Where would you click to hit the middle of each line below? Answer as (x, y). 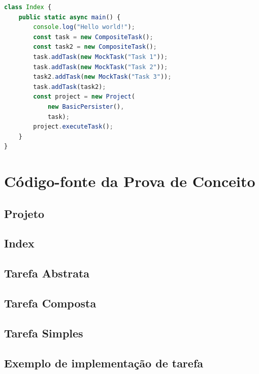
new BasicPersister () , (86, 106)
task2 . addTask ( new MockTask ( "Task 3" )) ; (102, 77)
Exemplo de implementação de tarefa (104, 363)
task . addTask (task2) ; (70, 87)
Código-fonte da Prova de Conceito (130, 181)
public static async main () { (70, 17)
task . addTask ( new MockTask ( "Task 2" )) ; (101, 67)
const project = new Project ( (84, 97)
